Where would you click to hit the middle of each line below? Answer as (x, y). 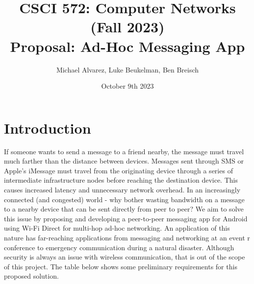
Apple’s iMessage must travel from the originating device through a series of (118, 170)
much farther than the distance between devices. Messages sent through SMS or (124, 161)
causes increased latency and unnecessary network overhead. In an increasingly (122, 189)
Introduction (48, 128)
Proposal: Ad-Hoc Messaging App (127, 46)
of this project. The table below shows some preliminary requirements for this (121, 266)
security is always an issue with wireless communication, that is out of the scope (125, 257)
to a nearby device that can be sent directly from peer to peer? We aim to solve (124, 209)
